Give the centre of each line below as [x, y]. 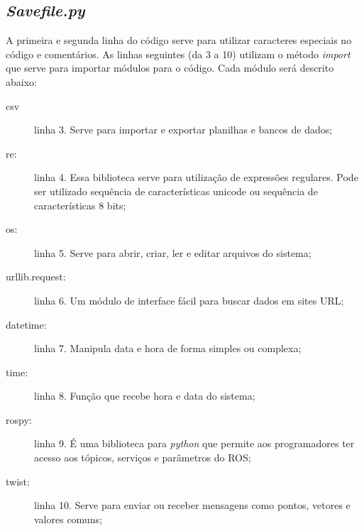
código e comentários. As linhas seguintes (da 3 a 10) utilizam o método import [178, 54]
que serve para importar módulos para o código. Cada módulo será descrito [170, 68]
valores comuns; [68, 519]
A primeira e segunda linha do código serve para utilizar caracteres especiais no [179, 40]
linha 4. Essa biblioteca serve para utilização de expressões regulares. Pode [196, 177]
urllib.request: [36, 277]
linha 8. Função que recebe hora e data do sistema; [145, 396]
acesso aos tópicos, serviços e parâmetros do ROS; [143, 458]
